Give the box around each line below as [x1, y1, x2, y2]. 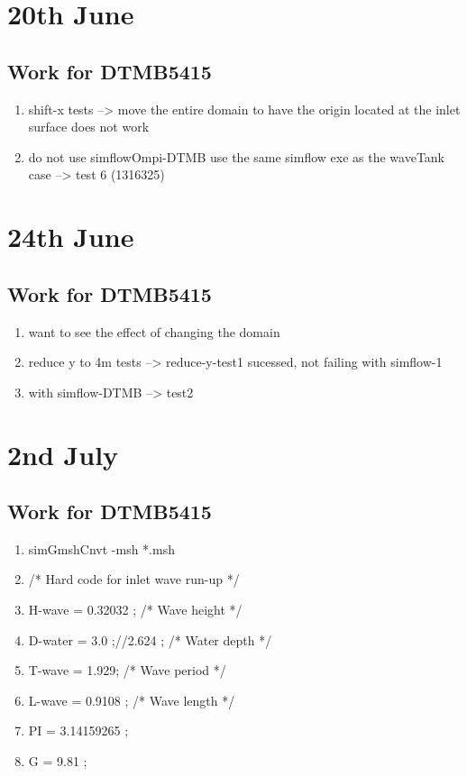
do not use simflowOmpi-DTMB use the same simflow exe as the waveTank [28, 147, 444, 166]
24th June [7, 218, 134, 255]
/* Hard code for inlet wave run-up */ [28, 570, 240, 589]
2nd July [7, 435, 119, 472]
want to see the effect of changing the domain [28, 322, 280, 341]
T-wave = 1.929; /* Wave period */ [28, 661, 226, 680]
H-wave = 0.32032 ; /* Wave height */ [28, 600, 243, 619]
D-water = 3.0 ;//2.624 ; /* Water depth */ [28, 630, 272, 649]
